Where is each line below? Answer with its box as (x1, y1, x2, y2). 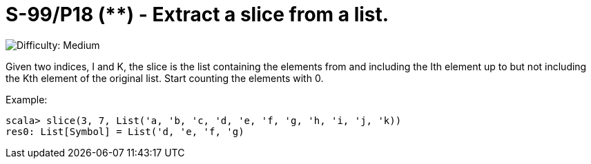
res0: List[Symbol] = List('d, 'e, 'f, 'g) (6, 125, 244, 137)
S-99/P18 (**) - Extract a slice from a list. (6, 3, 389, 26)
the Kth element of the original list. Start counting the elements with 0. (6, 72, 324, 84)
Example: (6, 93, 48, 105)
